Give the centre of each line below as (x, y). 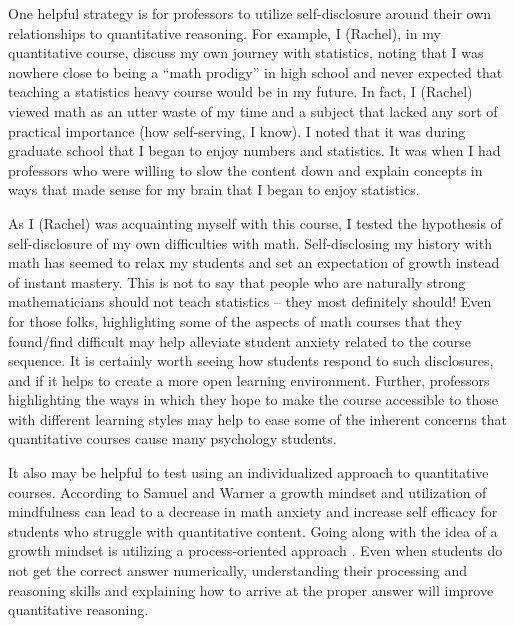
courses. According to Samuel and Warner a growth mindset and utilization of (247, 491)
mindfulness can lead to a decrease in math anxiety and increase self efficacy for (253, 511)
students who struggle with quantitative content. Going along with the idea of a (253, 530)
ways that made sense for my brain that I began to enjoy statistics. (214, 189)
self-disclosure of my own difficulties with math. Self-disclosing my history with (250, 242)
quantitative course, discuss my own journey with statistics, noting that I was (246, 52)
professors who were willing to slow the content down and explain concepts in (245, 169)
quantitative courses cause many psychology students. (172, 438)
